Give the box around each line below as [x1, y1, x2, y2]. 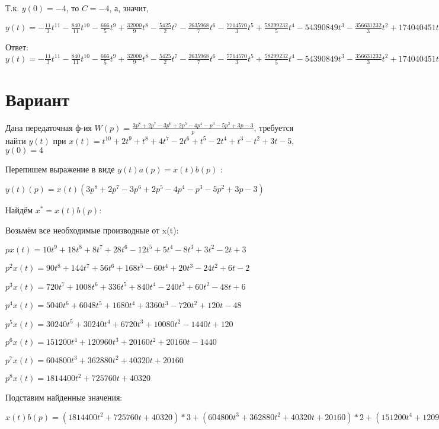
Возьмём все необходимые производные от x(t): [5, 223, 179, 236]
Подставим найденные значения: [5, 391, 123, 404]
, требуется [254, 121, 294, 133]
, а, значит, [109, 2, 149, 14]
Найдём [5, 203, 33, 216]
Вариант [5, 87, 70, 111]
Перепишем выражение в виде [5, 163, 115, 175]
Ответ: [5, 41, 28, 53]
